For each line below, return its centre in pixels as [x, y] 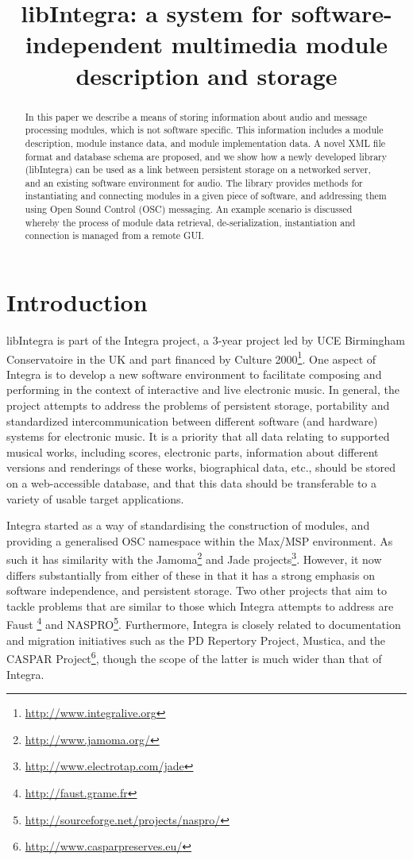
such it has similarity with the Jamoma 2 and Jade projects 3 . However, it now [194, 558]
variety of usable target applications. [95, 498]
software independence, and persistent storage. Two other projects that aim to [197, 590]
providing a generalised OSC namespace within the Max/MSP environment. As [200, 540]
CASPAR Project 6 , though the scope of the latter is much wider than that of [194, 657]
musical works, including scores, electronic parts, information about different [193, 451]
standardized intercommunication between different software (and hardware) [192, 420]
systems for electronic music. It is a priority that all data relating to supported [198, 436]
